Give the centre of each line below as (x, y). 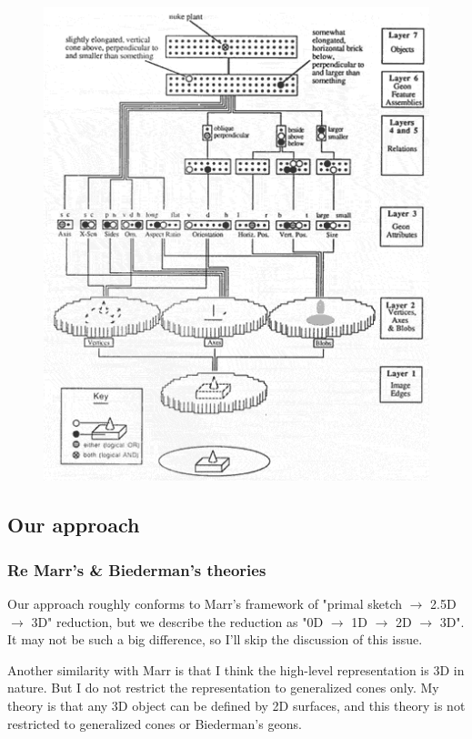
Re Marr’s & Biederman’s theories (137, 569)
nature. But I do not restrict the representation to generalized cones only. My (223, 688)
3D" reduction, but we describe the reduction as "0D (177, 621)
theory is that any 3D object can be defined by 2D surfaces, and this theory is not (236, 705)
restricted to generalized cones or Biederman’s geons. (155, 723)
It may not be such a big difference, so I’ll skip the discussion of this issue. (215, 639)
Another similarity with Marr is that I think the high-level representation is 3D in (236, 669)
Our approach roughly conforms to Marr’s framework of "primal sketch (205, 603)
